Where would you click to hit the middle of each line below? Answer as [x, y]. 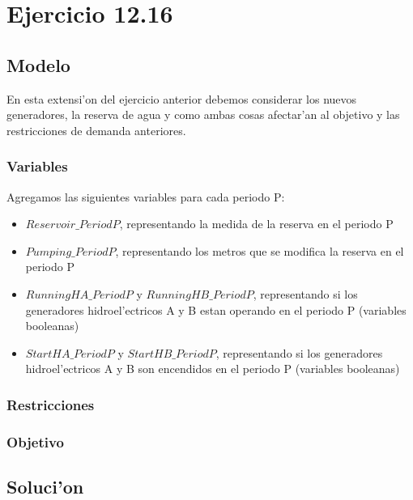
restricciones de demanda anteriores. [96, 130]
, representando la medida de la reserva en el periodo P [256, 224]
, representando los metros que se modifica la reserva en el [260, 250]
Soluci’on [45, 486]
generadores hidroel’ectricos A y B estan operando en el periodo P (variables [216, 309]
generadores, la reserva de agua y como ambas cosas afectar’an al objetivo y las [203, 114]
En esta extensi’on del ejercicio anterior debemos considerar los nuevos [182, 98]
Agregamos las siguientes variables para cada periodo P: [146, 196]
